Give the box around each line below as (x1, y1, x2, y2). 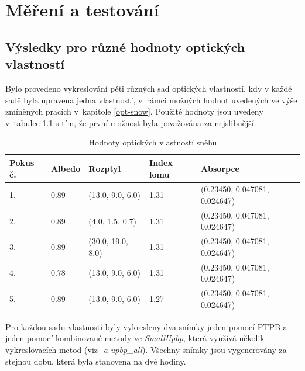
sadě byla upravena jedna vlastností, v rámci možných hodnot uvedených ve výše (5, 93, 297, 106)
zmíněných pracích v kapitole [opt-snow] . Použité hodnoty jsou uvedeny (5, 105, 263, 117)
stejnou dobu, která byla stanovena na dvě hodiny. (5, 355, 186, 367)
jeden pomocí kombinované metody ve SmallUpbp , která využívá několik (5, 332, 265, 344)
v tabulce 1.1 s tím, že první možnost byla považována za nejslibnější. (5, 116, 256, 129)
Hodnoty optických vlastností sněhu (88, 136, 217, 148)
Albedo (50, 162, 81, 174)
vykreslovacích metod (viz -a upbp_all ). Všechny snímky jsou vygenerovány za (5, 344, 287, 355)
